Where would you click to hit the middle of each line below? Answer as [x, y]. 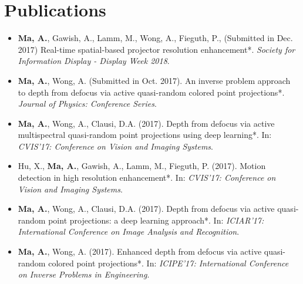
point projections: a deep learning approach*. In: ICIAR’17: [156, 220]
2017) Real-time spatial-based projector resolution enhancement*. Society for [156, 49]
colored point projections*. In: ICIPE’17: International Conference [169, 263]
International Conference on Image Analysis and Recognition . [129, 231]
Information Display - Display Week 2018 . [94, 61]
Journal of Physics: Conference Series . [87, 104]
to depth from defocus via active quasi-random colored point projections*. [151, 92]
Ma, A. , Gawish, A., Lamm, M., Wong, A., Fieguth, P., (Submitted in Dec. [155, 38]
